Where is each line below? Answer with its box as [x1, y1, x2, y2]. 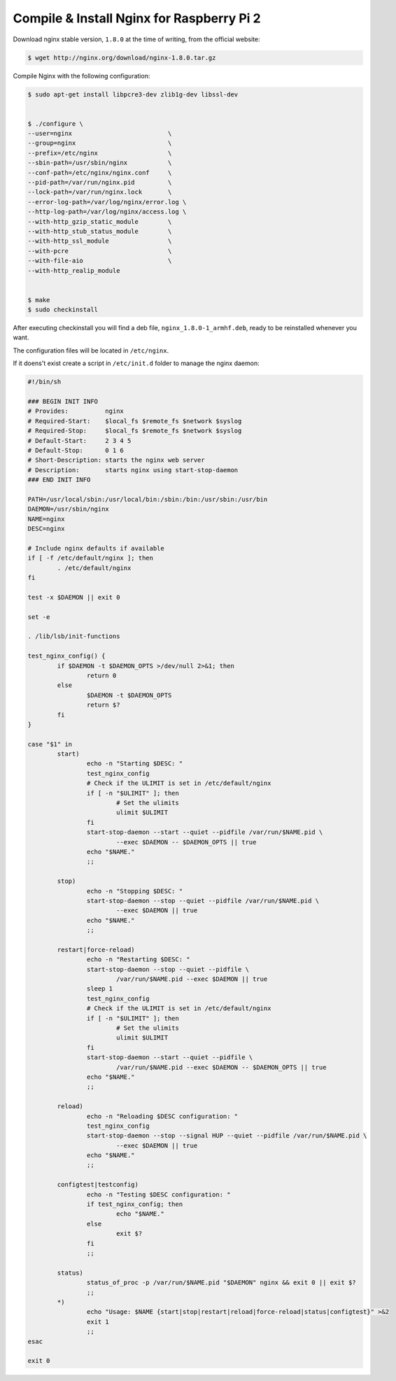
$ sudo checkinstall [27, 306, 98, 314]
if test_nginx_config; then [86, 1201, 183, 1208]
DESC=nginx [27, 525, 65, 533]
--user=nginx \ [27, 129, 172, 138]
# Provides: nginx [27, 407, 124, 416]
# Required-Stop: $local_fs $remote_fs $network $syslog [27, 427, 242, 435]
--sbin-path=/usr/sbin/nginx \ [27, 159, 172, 167]
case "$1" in [27, 740, 73, 748]
